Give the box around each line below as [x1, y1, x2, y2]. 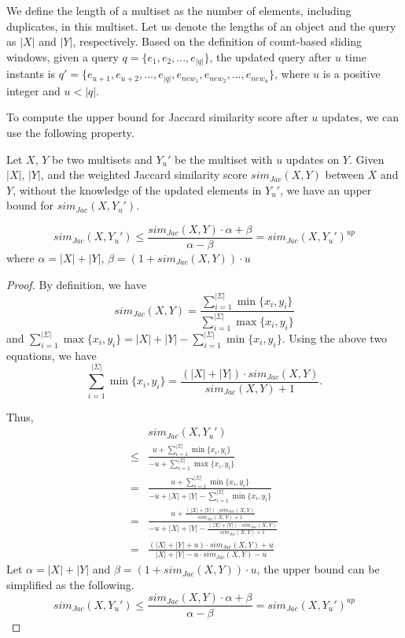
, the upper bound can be [256, 561, 380, 577]
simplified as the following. [6, 576, 134, 592]
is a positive [322, 65, 381, 82]
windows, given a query [6, 48, 119, 65]
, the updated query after [209, 48, 332, 65]
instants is [6, 65, 56, 82]
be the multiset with [174, 150, 273, 167]
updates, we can [322, 109, 399, 125]
